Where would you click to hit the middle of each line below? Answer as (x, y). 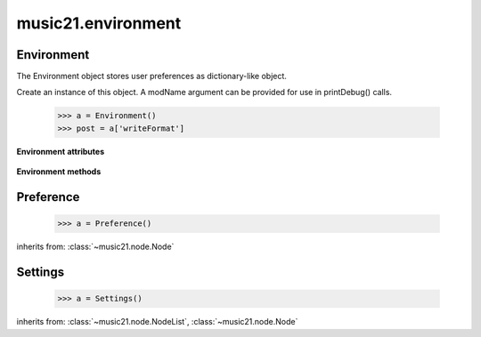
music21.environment (99, 23)
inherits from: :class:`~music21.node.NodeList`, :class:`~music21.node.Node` (157, 322)
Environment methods (59, 172)
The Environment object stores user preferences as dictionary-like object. (151, 76)
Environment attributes (61, 151)
